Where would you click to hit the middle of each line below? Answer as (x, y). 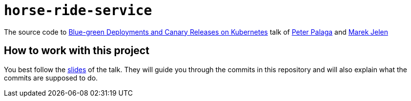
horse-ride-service (78, 10)
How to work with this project (77, 51)
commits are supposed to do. (51, 78)
